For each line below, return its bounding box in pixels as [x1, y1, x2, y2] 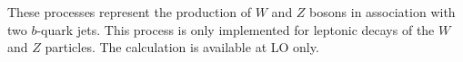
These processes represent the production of [7, 3, 252, 21]
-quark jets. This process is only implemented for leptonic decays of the [36, 20, 435, 39]
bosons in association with [309, 3, 456, 21]
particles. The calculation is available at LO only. [45, 38, 319, 57]
